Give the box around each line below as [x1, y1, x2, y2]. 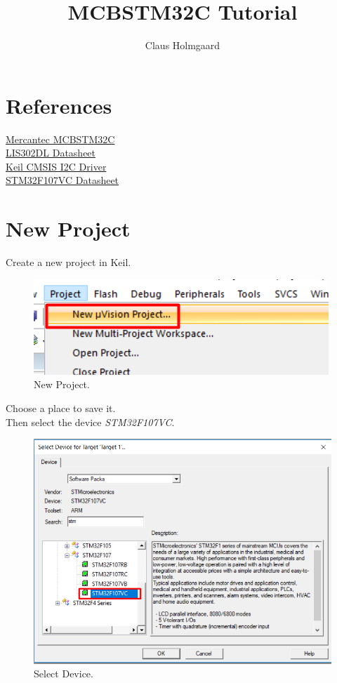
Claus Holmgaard [145, 38, 220, 53]
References [6, 91, 112, 119]
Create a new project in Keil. [6, 255, 131, 270]
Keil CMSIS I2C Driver [6, 159, 107, 173]
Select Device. [34, 666, 93, 681]
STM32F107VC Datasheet [6, 173, 119, 187]
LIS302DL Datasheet [6, 145, 96, 160]
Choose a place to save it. [6, 400, 116, 415]
